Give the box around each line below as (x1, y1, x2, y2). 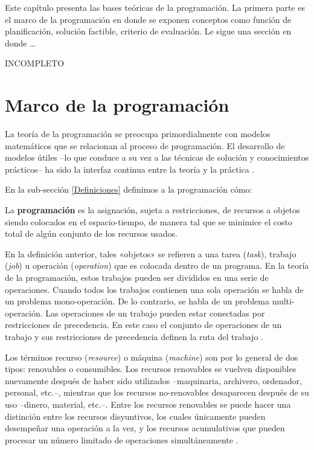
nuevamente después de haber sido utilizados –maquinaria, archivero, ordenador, (5, 374, 303, 387)
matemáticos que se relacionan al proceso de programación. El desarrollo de (5, 139, 285, 152)
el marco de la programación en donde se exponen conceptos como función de (5, 13, 292, 25)
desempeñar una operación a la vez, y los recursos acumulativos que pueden (5, 422, 285, 434)
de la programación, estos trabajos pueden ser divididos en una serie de (5, 271, 269, 284)
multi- (272, 295, 295, 307)
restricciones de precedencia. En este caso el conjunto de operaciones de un (5, 318, 282, 331)
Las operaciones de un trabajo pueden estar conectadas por (45, 306, 265, 319)
